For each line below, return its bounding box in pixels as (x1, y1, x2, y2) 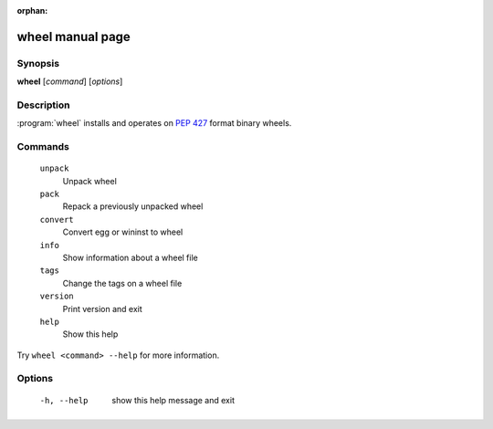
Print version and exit (62, 303, 143, 314)
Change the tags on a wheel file (62, 277, 183, 288)
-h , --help (39, 395, 89, 405)
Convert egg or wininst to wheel (62, 226, 184, 237)
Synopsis (16, 57, 59, 69)
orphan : (16, 5, 48, 16)
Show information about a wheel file (62, 252, 198, 263)
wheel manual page (16, 28, 131, 45)
